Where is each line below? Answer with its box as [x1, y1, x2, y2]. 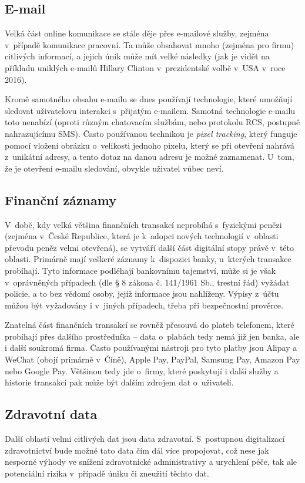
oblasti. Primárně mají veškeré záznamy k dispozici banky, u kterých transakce [5, 253, 291, 265]
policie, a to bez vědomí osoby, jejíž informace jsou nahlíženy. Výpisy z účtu [5, 287, 279, 300]
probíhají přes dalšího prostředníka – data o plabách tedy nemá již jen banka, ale [5, 330, 300, 342]
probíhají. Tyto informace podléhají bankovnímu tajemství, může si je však [5, 264, 276, 276]
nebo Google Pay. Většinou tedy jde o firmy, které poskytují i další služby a [5, 364, 279, 377]
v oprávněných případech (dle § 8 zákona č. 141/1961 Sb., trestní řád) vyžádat [5, 276, 290, 288]
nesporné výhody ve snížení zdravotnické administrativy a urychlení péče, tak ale [5, 455, 297, 468]
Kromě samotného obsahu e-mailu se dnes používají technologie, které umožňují [5, 93, 293, 105]
